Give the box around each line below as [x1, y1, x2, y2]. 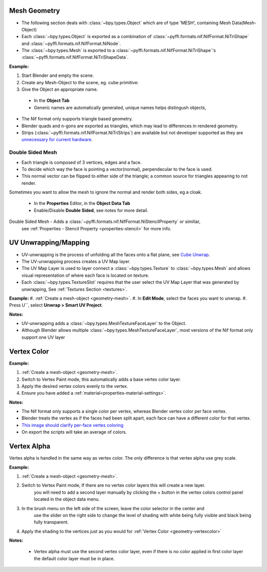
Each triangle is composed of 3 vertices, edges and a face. [21, 159, 142, 165]
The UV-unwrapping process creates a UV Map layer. [21, 258, 131, 264]
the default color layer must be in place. [34, 555, 115, 562]
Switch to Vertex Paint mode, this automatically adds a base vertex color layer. [21, 376, 181, 382]
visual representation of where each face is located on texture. [21, 272, 149, 278]
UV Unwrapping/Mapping [9, 238, 90, 247]
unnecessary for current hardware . [21, 137, 93, 143]
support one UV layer [21, 334, 65, 340]
